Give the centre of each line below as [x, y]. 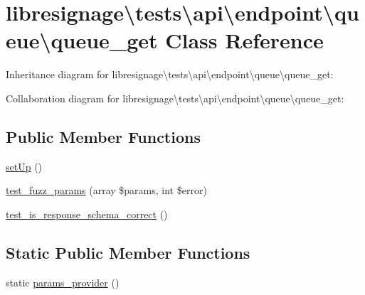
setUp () [24, 166]
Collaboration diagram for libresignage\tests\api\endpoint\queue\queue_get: [175, 98]
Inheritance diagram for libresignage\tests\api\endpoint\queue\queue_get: [170, 74]
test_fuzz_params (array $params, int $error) [106, 190]
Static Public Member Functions [128, 252]
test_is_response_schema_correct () [87, 214]
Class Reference [244, 40]
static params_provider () [63, 282]
